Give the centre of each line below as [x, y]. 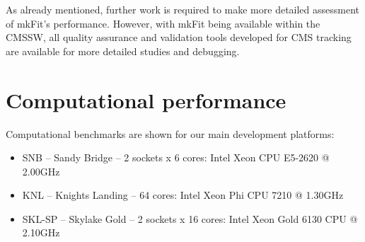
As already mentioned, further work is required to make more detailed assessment [183, 9]
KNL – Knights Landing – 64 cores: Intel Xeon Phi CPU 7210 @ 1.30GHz [183, 195]
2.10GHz [41, 232]
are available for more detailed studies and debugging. [123, 51]
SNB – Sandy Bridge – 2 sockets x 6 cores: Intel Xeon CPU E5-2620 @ [176, 157]
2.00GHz [41, 171]
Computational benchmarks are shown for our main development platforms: [170, 133]
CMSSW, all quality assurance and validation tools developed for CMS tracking [179, 37]
